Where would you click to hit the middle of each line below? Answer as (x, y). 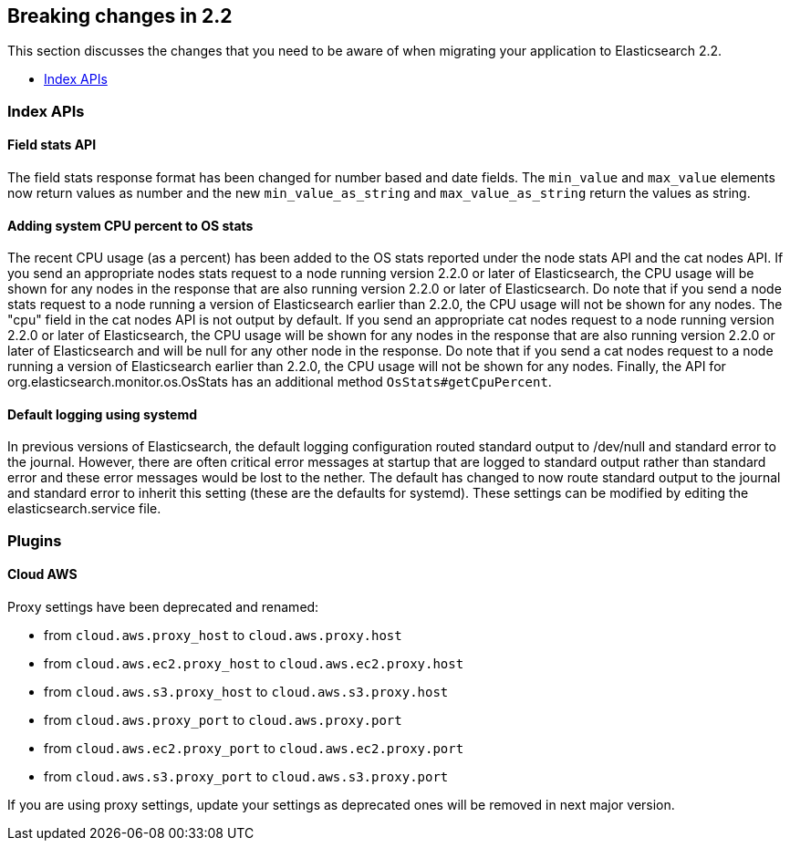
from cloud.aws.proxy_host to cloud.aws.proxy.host (223, 636)
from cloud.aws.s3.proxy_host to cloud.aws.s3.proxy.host (246, 692)
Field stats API (52, 145)
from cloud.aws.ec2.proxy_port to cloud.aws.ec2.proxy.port (254, 749)
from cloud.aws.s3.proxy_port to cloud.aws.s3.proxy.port (246, 777)
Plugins (35, 540)
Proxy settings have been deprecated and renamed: (163, 607)
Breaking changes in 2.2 (120, 16)
